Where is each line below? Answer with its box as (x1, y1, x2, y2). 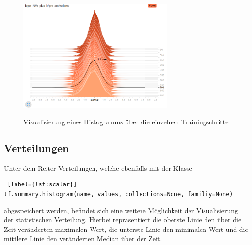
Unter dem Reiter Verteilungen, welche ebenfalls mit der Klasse (4, 163, 192, 173)
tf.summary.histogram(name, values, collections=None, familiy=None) (4, 190, 233, 198)
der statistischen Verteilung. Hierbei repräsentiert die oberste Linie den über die (4, 214, 242, 225)
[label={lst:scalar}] (7, 181, 77, 188)
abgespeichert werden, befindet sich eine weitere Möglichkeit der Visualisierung (4, 205, 238, 215)
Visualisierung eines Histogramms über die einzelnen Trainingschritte (23, 116, 229, 126)
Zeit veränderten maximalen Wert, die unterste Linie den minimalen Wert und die (4, 224, 248, 234)
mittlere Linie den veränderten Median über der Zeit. (4, 233, 162, 244)
